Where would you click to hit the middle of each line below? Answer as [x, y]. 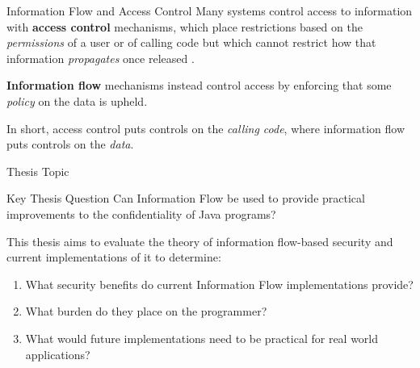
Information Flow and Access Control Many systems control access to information [210, 10]
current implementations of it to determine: [114, 257]
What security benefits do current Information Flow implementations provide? [219, 284]
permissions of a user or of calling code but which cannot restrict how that [191, 42]
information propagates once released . [101, 58]
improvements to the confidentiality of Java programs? [141, 213]
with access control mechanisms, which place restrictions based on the [185, 26]
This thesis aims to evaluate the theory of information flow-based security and [200, 241]
